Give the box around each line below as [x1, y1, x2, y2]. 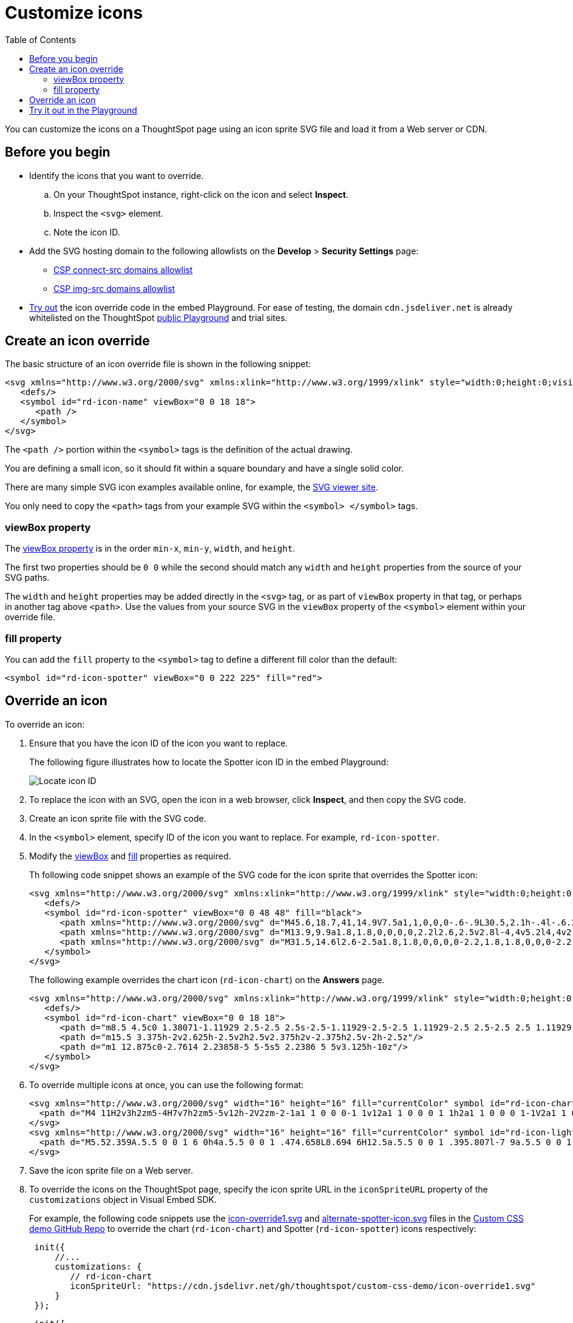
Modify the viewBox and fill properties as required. [29, 850, 231, 861]
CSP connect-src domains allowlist [53, 264, 193, 275]
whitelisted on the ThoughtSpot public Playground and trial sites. [29, 312, 288, 323]
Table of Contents [5, 34, 76, 45]
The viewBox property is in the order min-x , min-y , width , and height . [5, 543, 296, 554]
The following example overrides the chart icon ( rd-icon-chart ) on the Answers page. [29, 974, 385, 985]
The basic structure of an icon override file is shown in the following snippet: [5, 359, 311, 370]
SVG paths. [5, 572, 50, 583]
